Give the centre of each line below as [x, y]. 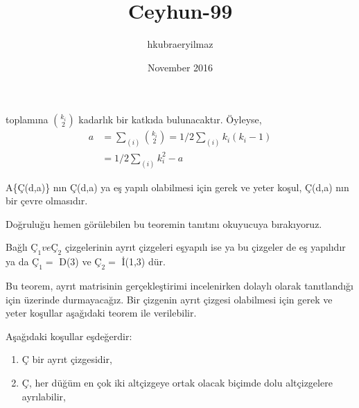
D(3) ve [75, 261]
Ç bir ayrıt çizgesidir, [67, 359]
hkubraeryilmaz [180, 44]
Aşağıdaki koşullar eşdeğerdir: [69, 336]
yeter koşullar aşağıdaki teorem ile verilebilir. [101, 313]
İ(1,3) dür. [143, 261]
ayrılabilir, [44, 396]
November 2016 [180, 67]
